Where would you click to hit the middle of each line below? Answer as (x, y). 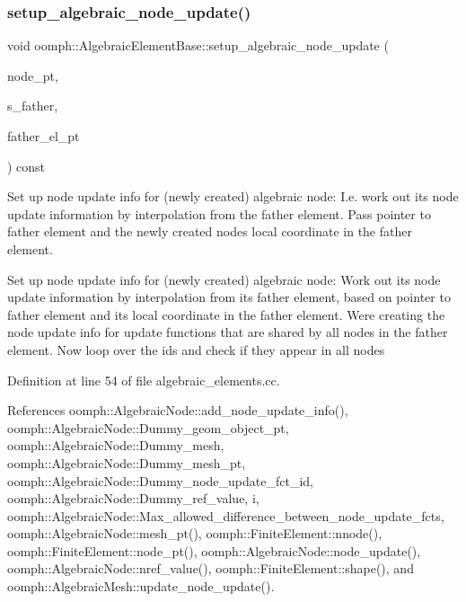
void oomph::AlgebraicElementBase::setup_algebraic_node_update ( (198, 45)
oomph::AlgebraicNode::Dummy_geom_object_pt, (148, 427)
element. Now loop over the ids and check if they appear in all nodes (196, 349)
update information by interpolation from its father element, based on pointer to (229, 297)
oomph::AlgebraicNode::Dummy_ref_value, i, (133, 498)
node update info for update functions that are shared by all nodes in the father (228, 332)
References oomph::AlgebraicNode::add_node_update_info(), (178, 410)
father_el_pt (44, 136)
